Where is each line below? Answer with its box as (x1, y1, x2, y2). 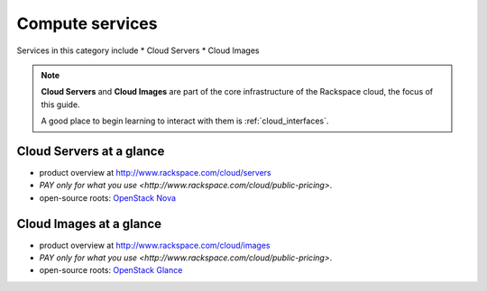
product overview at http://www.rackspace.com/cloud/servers (39, 168, 271, 178)
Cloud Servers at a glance (16, 143, 165, 159)
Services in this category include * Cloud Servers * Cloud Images (16, 45, 260, 56)
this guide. (41, 99, 80, 110)
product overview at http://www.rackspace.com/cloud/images (39, 240, 271, 250)
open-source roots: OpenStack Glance (39, 265, 183, 276)
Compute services (16, 14, 158, 33)
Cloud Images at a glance (16, 216, 162, 232)
